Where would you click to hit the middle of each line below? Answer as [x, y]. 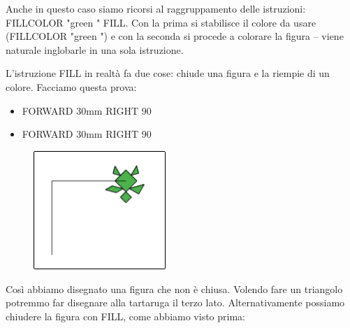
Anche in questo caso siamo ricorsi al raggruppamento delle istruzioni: [156, 8]
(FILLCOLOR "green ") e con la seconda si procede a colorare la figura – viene [175, 36]
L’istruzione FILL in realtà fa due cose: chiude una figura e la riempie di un [168, 73]
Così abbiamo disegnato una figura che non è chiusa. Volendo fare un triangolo [174, 288]
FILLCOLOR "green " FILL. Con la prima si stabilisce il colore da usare [161, 22]
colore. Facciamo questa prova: [71, 86]
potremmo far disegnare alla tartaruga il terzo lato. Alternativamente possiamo [175, 302]
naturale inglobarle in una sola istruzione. [95, 49]
